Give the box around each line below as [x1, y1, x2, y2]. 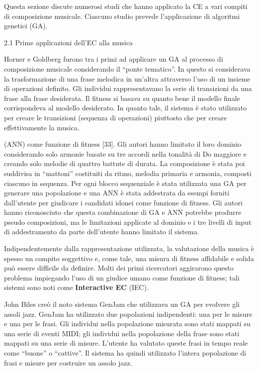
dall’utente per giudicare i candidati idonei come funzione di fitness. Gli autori [4, 197, 243, 207]
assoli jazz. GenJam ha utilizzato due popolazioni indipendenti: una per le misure [4, 308, 253, 319]
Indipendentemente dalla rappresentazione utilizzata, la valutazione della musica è [4, 243, 255, 254]
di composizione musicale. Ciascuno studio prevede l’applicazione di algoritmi [4, 10, 240, 21]
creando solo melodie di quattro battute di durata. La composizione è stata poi [4, 158, 245, 169]
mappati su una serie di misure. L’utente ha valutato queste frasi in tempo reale [4, 338, 248, 348]
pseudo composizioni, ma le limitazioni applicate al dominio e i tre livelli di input [4, 216, 252, 227]
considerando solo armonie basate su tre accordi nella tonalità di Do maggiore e [4, 148, 247, 159]
